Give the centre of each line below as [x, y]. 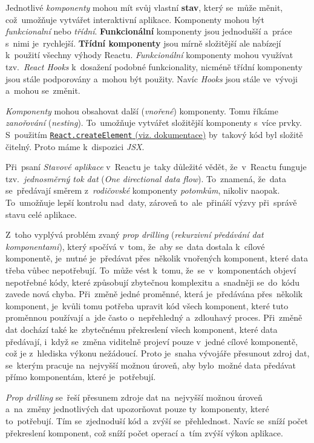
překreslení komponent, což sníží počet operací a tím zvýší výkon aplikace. [144, 432]
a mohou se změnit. [43, 90]
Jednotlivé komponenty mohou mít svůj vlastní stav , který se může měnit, [144, 7]
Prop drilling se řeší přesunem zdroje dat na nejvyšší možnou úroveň [134, 397]
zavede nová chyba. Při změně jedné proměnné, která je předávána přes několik [154, 294]
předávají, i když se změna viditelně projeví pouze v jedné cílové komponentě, [152, 341]
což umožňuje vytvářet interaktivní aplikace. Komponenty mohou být [135, 19]
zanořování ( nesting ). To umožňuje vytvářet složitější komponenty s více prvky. [154, 123]
